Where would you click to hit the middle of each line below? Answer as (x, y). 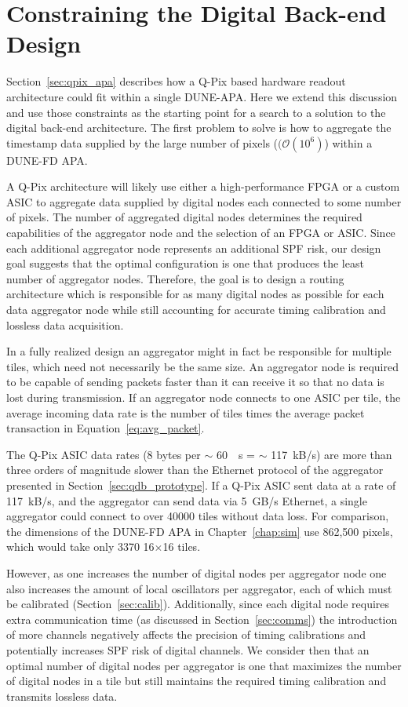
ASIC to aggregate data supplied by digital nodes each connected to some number (204, 201)
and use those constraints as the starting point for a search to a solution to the (196, 112)
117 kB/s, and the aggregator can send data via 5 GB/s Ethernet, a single (187, 500)
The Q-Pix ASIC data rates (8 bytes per (104, 454)
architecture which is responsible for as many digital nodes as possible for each (195, 294)
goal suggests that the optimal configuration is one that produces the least (185, 263)
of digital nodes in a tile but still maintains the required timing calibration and (197, 681)
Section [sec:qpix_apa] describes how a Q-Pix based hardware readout (176, 81)
